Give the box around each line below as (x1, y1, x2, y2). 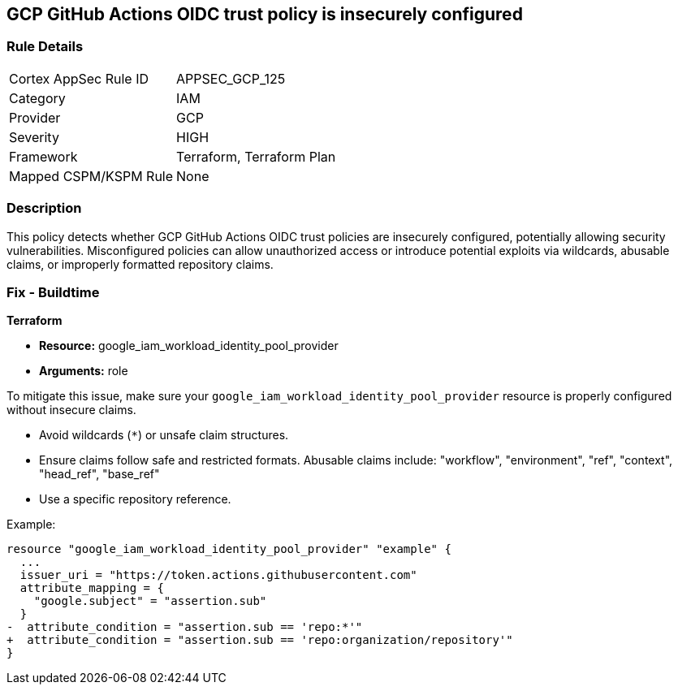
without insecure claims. (6, 403, 136, 417)
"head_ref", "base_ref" (39, 467, 160, 482)
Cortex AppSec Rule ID (9, 70, 149, 87)
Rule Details (6, 38, 84, 55)
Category (9, 89, 66, 106)
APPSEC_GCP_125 (176, 70, 286, 87)
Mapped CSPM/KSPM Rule (9, 167, 174, 184)
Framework (9, 148, 78, 165)
